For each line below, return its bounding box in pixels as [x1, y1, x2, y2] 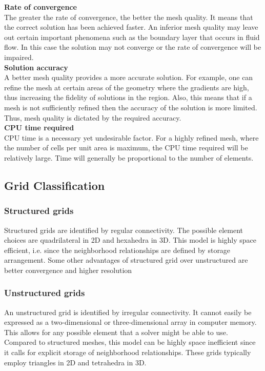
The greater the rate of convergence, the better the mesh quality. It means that [4, 11, 253, 22]
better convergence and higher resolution [4, 264, 132, 275]
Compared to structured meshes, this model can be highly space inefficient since [4, 337, 256, 347]
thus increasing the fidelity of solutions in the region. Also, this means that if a [4, 92, 252, 103]
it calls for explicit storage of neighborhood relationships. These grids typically [4, 347, 251, 358]
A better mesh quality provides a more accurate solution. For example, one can [4, 72, 253, 83]
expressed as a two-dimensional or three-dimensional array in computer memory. [4, 317, 257, 327]
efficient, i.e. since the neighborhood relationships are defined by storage [4, 244, 231, 255]
